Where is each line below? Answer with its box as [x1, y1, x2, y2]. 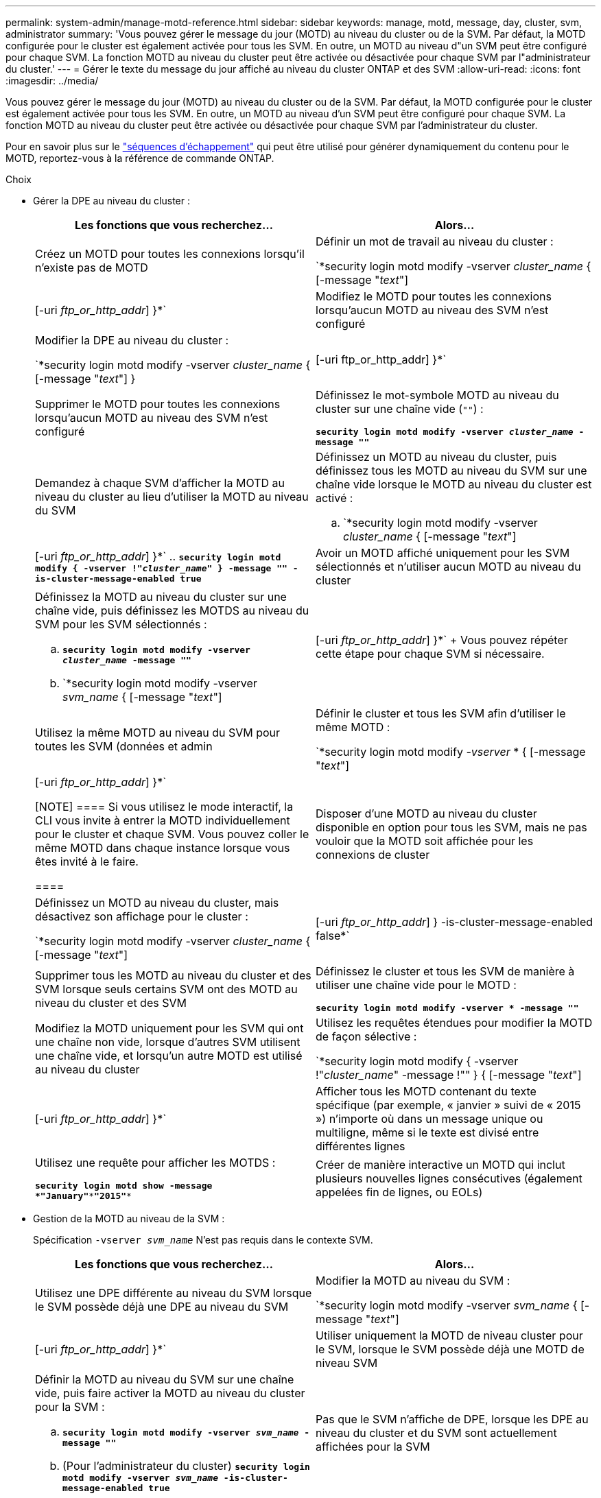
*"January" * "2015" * [35, 1191, 132, 1201]
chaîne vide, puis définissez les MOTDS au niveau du [35, 604, 309, 617]
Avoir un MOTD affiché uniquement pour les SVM [316, 546, 570, 560]
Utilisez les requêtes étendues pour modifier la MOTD [316, 1016, 593, 1030]
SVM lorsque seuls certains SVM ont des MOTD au [35, 982, 298, 996]
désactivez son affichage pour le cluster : [35, 909, 248, 923]
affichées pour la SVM [316, 1440, 430, 1453]
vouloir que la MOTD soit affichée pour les [316, 834, 534, 848]
